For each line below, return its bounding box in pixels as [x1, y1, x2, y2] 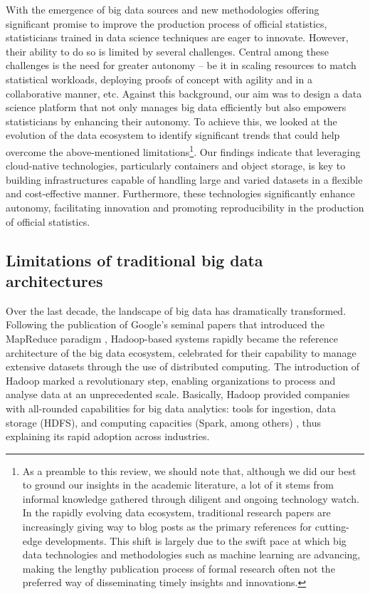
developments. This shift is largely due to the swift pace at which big [45, 533, 347, 548]
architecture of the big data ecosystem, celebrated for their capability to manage [6, 345, 356, 360]
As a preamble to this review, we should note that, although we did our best [22, 463, 356, 478]
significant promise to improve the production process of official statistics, [6, 16, 327, 31]
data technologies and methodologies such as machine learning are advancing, [22, 547, 361, 562]
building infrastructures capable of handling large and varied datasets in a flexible [6, 172, 363, 187]
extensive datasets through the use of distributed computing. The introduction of [6, 359, 360, 374]
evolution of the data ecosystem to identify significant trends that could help [6, 127, 340, 142]
